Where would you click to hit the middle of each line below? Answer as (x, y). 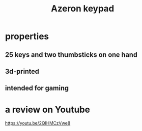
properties (27, 36)
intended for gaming (37, 88)
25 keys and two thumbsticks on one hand (71, 55)
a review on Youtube (48, 109)
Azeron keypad (83, 9)
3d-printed (22, 71)
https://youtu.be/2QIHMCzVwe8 (38, 123)
